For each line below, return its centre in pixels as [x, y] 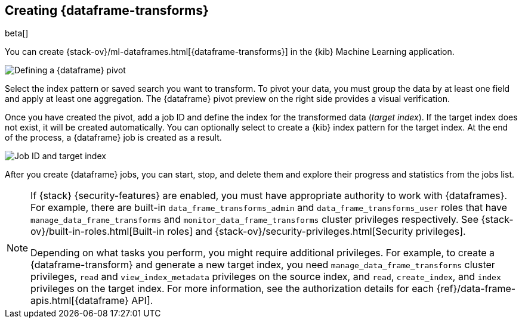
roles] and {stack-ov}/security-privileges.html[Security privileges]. [316, 232]
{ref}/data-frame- [476, 289]
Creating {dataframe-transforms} [107, 10]
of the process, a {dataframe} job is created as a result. [113, 138]
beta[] [17, 33]
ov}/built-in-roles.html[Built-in [98, 232]
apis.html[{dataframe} [80, 301]
